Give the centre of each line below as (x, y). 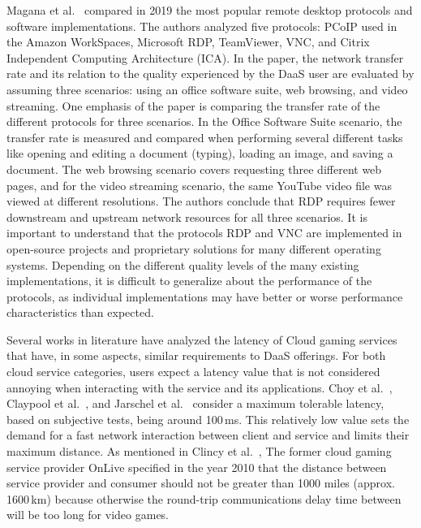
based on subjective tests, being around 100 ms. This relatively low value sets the (208, 419)
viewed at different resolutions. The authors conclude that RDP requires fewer (201, 201)
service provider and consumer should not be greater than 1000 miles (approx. (201, 483)
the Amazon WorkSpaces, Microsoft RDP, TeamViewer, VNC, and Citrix (188, 42)
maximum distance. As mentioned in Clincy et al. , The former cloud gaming (199, 451)
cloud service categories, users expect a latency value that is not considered (193, 372)
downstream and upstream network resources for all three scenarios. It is (187, 216)
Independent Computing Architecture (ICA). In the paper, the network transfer (205, 57)
